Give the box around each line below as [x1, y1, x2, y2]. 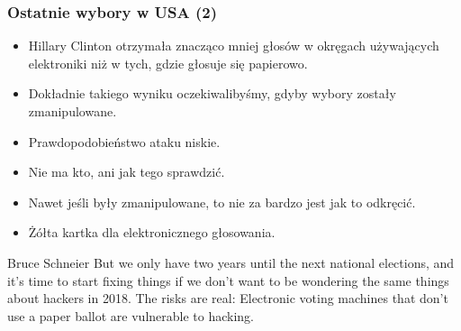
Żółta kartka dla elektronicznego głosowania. [28, 223, 276, 242]
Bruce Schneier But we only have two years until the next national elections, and [7, 253, 455, 271]
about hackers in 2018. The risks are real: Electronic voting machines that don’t [7, 289, 448, 308]
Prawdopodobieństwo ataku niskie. [28, 132, 221, 151]
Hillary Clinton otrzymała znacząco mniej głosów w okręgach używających [28, 36, 439, 55]
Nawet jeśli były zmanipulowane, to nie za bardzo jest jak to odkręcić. [28, 192, 416, 211]
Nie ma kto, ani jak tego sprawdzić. [28, 162, 225, 181]
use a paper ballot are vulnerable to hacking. [7, 306, 254, 325]
